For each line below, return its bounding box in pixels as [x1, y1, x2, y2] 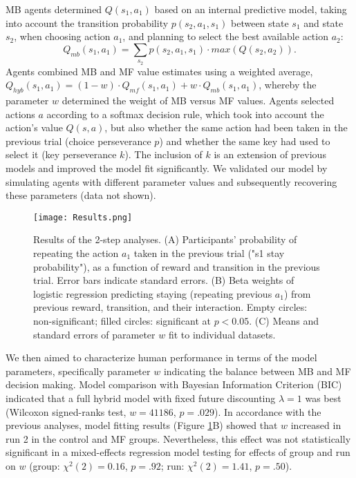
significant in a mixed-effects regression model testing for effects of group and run [6, 445, 350, 459]
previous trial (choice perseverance [6, 133, 151, 148]
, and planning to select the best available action [122, 29, 328, 44]
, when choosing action [14, 29, 111, 44]
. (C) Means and [249, 313, 319, 327]
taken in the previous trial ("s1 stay [133, 245, 285, 260]
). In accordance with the [214, 404, 321, 419]
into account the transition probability [6, 15, 169, 30]
